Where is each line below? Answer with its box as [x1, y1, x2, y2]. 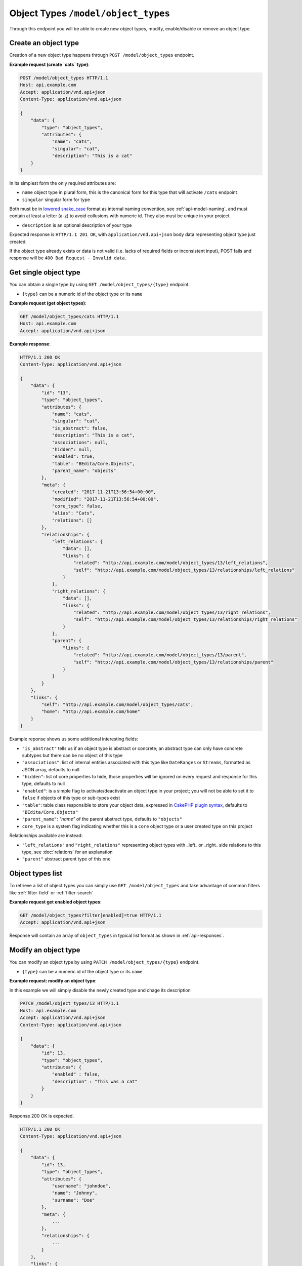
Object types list [9, 869, 63, 878]
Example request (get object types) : [9, 300, 87, 306]
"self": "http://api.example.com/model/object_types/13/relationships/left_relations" [73, 567, 295, 573]
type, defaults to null [22, 780, 65, 787]
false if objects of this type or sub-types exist [22, 795, 120, 801]
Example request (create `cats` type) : [9, 61, 90, 67]
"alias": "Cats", [52, 510, 95, 516]
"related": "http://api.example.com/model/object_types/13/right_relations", [73, 609, 271, 615]
